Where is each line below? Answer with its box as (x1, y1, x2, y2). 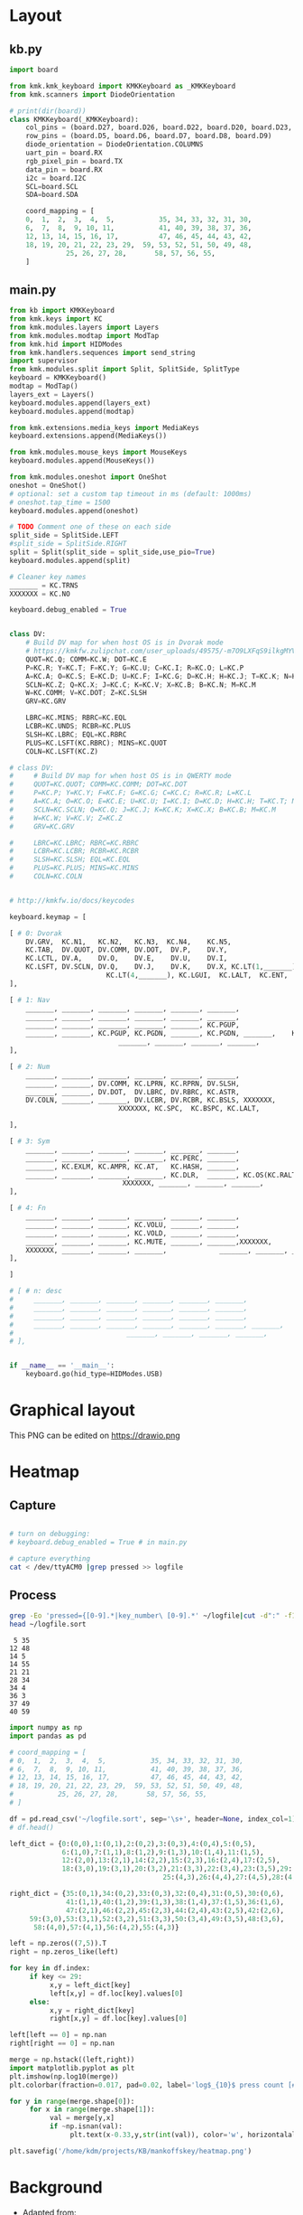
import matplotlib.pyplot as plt (9, 2063, 135, 2072)
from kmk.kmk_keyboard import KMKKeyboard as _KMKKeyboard (9, 81, 236, 90)
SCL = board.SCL (25, 182, 78, 191)
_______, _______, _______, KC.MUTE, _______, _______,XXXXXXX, (25, 1237, 272, 1246)
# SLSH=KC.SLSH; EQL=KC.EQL (9, 855, 131, 864)
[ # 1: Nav (9, 995, 50, 1004)
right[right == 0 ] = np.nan (9, 2039, 115, 2048)
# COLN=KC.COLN (9, 872, 83, 881)
